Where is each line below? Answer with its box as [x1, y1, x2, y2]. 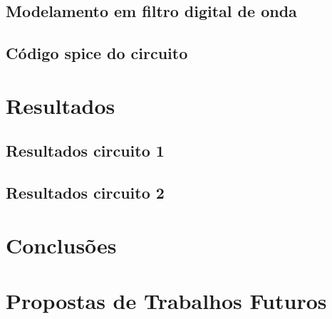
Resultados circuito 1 [6, 140, 165, 162]
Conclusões [6, 230, 117, 259]
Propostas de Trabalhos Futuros [6, 286, 327, 315]
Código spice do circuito [6, 42, 188, 64]
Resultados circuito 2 [6, 182, 165, 204]
